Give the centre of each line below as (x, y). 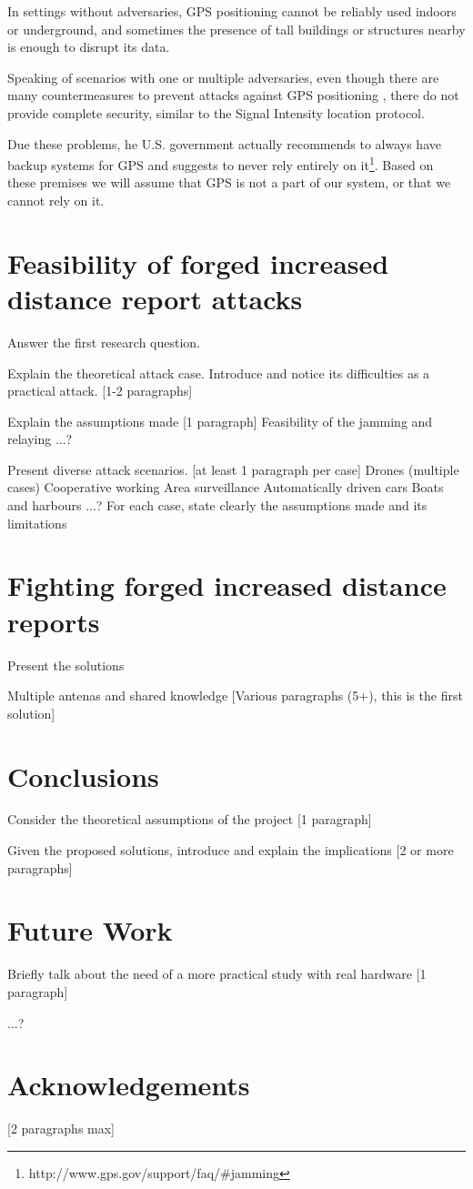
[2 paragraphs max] (61, 1129)
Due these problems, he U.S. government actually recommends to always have (224, 143)
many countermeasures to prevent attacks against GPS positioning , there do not (233, 95)
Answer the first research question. (104, 342)
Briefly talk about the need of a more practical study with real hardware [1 (217, 974)
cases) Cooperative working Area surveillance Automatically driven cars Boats (226, 487)
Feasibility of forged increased (198, 262)
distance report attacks (155, 298)
